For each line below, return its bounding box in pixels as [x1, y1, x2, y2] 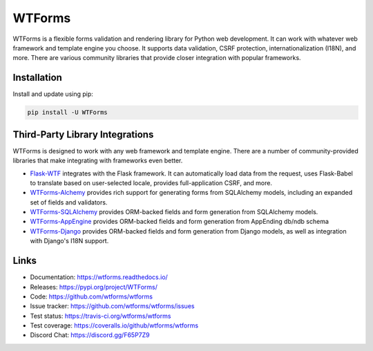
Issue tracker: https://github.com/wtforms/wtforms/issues [30, 302, 195, 310]
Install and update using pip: [12, 90, 93, 98]
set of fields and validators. [30, 198, 108, 207]
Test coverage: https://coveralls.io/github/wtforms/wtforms [30, 321, 199, 330]
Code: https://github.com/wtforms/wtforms [30, 292, 153, 301]
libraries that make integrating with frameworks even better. [12, 156, 183, 165]
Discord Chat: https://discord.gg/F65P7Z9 [30, 331, 150, 339]
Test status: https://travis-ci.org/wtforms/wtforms [30, 312, 171, 320]
